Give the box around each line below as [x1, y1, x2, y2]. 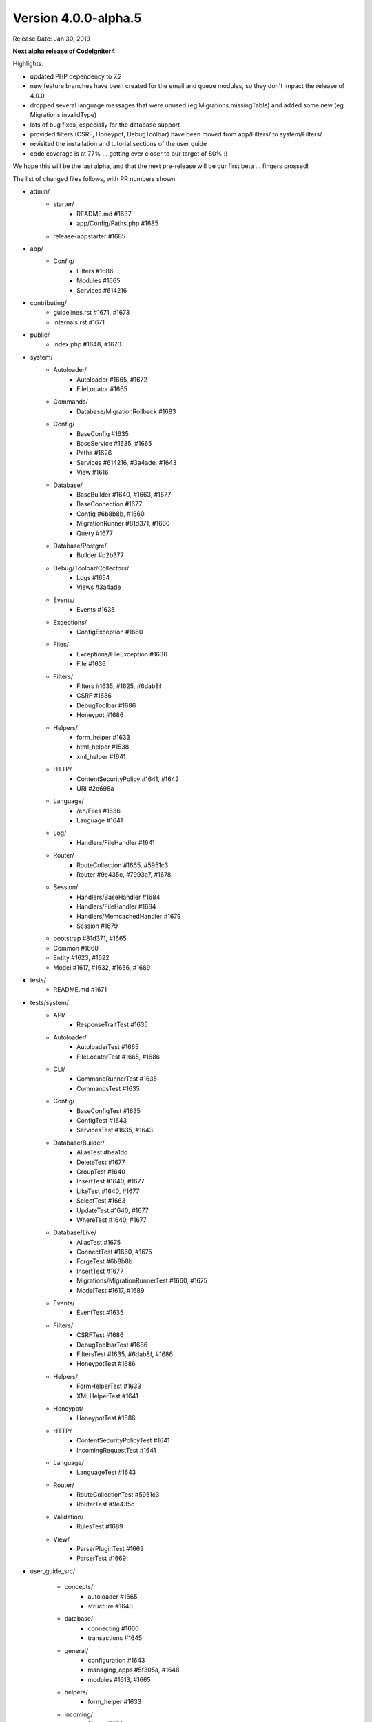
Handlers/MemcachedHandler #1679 [76, 912, 182, 920]
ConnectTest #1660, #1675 [76, 1247, 153, 1256]
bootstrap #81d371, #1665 [53, 934, 127, 943]
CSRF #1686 [76, 692, 112, 700]
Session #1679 [76, 922, 118, 930]
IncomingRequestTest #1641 [76, 1446, 156, 1454]
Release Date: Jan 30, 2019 [12, 34, 91, 43]
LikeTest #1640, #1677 [76, 1187, 140, 1195]
